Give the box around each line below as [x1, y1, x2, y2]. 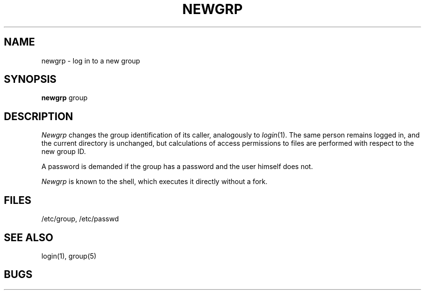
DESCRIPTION [4, 110, 73, 123]
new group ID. [41, 147, 86, 156]
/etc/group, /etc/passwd [41, 215, 119, 223]
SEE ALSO [4, 231, 53, 244]
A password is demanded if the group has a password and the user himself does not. [41, 162, 313, 171]
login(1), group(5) [41, 251, 97, 260]
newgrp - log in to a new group [41, 56, 140, 65]
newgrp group [41, 93, 88, 102]
